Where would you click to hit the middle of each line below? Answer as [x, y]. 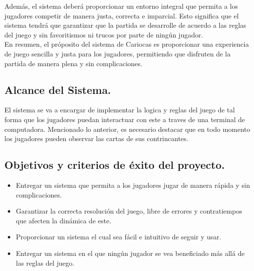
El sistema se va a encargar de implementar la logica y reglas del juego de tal [120, 110]
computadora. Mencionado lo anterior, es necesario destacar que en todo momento [127, 129]
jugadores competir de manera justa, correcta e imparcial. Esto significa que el [122, 15]
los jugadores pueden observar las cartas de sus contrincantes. [97, 138]
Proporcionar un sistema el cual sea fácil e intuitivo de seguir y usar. [118, 237]
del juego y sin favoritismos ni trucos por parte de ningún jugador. [104, 34]
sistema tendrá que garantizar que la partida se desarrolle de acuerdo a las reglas [125, 25]
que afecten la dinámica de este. [64, 220]
